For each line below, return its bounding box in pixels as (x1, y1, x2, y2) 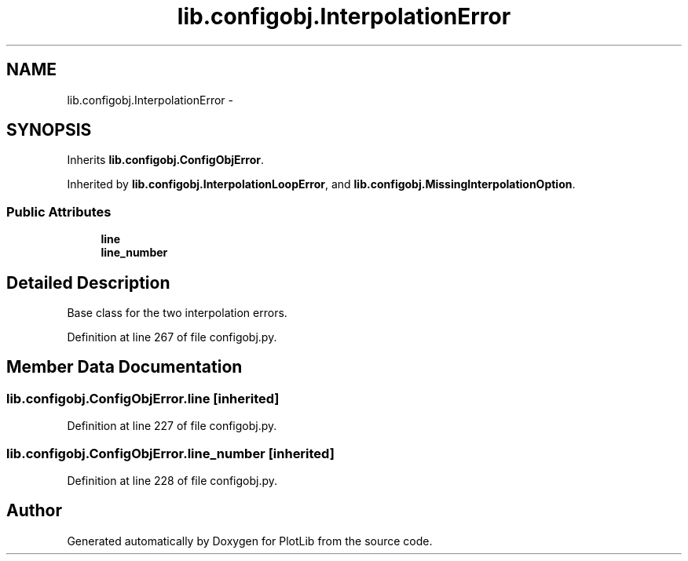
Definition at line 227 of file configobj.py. (67, 419, 277, 433)
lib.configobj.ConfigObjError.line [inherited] (6, 390, 280, 406)
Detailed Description (6, 272, 170, 293)
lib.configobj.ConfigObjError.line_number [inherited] (6, 445, 335, 461)
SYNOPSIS (6, 120, 92, 140)
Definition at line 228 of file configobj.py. (67, 474, 278, 487)
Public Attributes (6, 203, 112, 220)
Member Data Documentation (6, 357, 243, 377)
